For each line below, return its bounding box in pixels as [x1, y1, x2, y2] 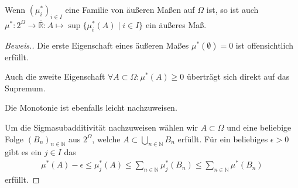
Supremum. [5, 81, 46, 94]
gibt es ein [5, 146, 42, 158]
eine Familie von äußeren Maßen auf [65, 4, 195, 15]
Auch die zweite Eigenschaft [5, 70, 105, 83]
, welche [92, 132, 121, 145]
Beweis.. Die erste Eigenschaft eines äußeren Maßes [5, 39, 189, 51]
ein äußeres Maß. [145, 18, 207, 30]
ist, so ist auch [206, 4, 259, 15]
